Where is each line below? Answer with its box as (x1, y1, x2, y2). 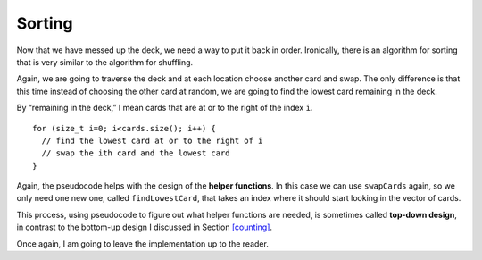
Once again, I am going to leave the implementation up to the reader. (16, 238, 270, 249)
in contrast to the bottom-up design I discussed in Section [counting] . (16, 222, 272, 232)
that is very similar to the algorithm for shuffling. (16, 56, 194, 67)
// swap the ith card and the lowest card (41, 148, 231, 158)
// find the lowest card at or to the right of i (41, 135, 263, 146)
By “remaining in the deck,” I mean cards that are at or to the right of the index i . (16, 103, 313, 113)
